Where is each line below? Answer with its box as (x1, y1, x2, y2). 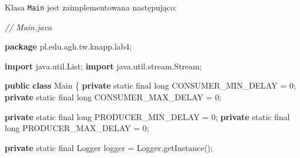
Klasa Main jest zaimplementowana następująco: (5, 1, 177, 13)
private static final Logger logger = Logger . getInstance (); (5, 141, 213, 153)
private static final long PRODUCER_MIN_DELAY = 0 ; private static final (5, 110, 290, 122)
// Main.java (5, 20, 52, 33)
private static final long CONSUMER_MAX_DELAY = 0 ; (5, 91, 222, 103)
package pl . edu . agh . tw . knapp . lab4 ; (5, 40, 132, 52)
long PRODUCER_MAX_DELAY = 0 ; (5, 122, 149, 134)
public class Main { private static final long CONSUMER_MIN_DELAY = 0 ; (5, 79, 296, 92)
